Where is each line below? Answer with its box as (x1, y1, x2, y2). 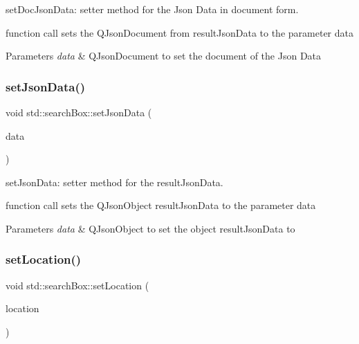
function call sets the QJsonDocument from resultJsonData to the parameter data (6, 25, 353, 39)
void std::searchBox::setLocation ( (6, 278, 149, 292)
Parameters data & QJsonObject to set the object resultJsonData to (6, 221, 295, 235)
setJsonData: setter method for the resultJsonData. (6, 174, 223, 189)
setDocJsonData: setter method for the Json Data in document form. (6, 2, 299, 16)
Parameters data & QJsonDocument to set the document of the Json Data (6, 48, 322, 63)
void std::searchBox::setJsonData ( (6, 105, 152, 119)
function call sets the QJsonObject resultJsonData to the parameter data (6, 198, 316, 212)
